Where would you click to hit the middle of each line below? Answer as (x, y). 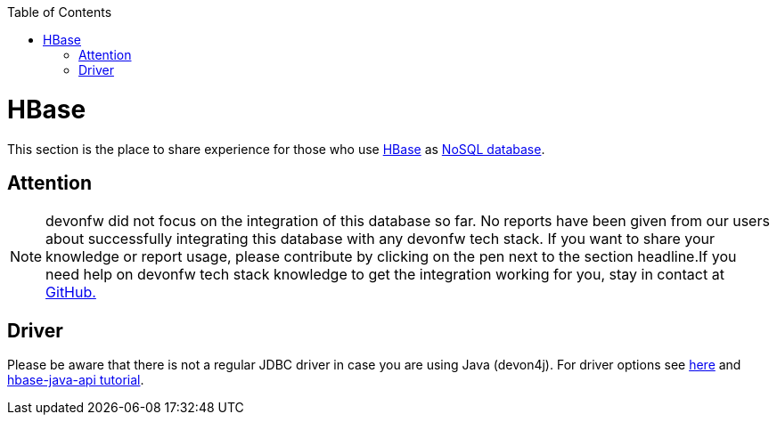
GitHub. (71, 292)
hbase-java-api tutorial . (76, 380)
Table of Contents (60, 12)
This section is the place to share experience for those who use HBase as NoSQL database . (276, 149)
